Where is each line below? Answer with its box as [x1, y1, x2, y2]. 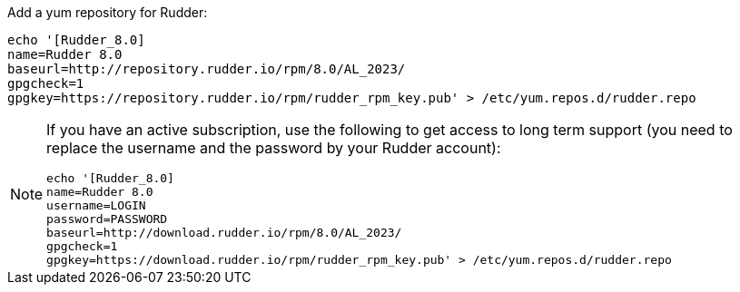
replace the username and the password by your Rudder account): [46, 139, 501, 157]
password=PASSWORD [46, 212, 168, 226]
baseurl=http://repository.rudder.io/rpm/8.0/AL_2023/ [7, 62, 406, 76]
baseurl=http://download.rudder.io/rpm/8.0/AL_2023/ [46, 226, 402, 239]
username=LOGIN [46, 199, 146, 212]
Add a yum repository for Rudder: [7, 5, 208, 20]
